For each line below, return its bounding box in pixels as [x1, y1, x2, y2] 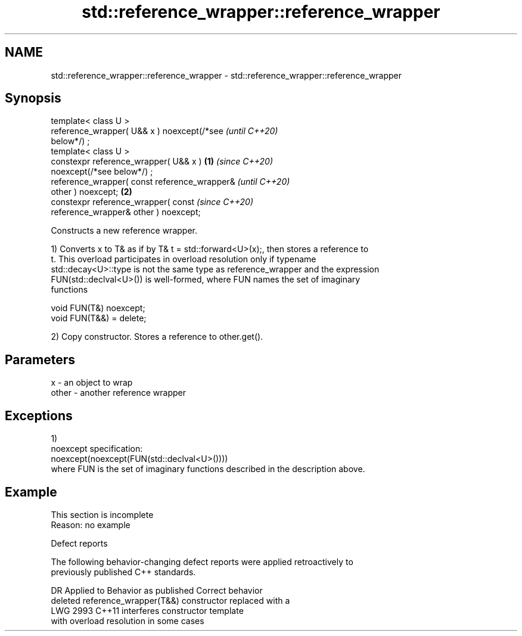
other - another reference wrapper [51, 387, 187, 398]
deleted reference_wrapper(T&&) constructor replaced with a [51, 595, 290, 606]
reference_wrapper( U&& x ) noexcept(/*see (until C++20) [51, 126, 278, 136]
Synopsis [5, 91, 61, 106]
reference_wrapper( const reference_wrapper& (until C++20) [51, 176, 290, 187]
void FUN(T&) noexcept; [51, 303, 145, 314]
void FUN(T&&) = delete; [51, 313, 147, 324]
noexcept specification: [51, 443, 143, 454]
